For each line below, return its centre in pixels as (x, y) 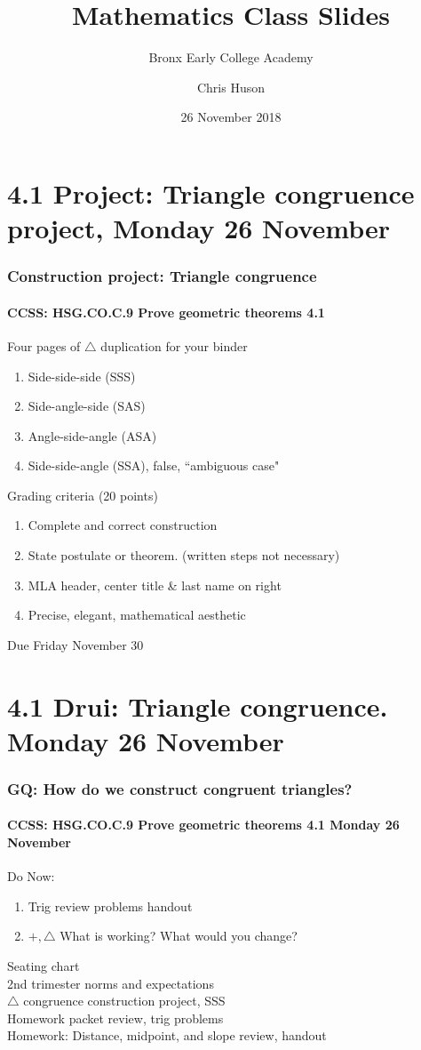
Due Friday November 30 (75, 644)
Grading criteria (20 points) (83, 495)
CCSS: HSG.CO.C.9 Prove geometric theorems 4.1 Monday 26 (203, 825)
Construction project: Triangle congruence (162, 276)
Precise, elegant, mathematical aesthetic (137, 615)
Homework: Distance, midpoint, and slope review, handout (167, 1035)
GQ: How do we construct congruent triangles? (180, 788)
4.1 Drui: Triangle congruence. (198, 705)
